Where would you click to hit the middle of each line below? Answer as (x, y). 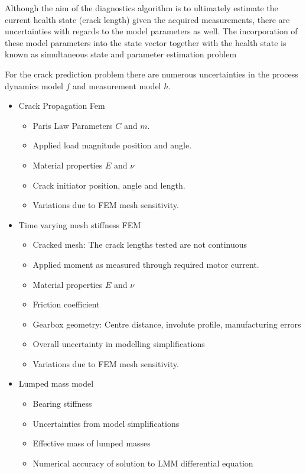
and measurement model (117, 85)
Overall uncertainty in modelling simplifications (119, 344)
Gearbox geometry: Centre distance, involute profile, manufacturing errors (167, 324)
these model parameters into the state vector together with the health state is (146, 42)
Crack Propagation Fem (62, 106)
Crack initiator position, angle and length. (109, 185)
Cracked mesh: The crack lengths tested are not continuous (140, 244)
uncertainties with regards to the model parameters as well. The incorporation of (151, 31)
